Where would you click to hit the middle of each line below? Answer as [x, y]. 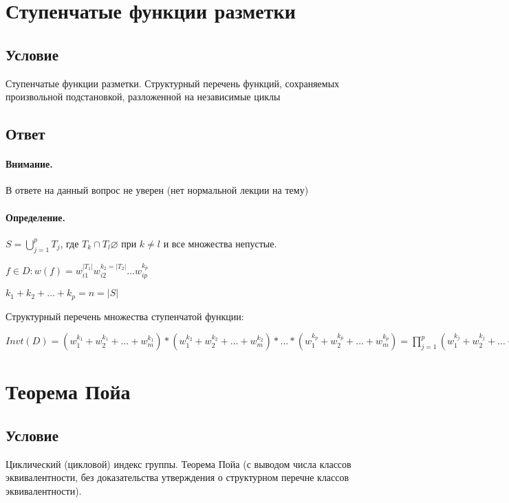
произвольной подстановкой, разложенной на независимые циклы [143, 97]
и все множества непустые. [220, 243]
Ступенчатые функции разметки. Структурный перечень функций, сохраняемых [173, 83]
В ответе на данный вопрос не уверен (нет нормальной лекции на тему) [157, 190]
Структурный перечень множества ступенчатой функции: [125, 316]
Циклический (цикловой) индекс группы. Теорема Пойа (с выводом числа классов [178, 463]
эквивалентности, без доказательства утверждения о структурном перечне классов [177, 477]
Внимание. [29, 164]
